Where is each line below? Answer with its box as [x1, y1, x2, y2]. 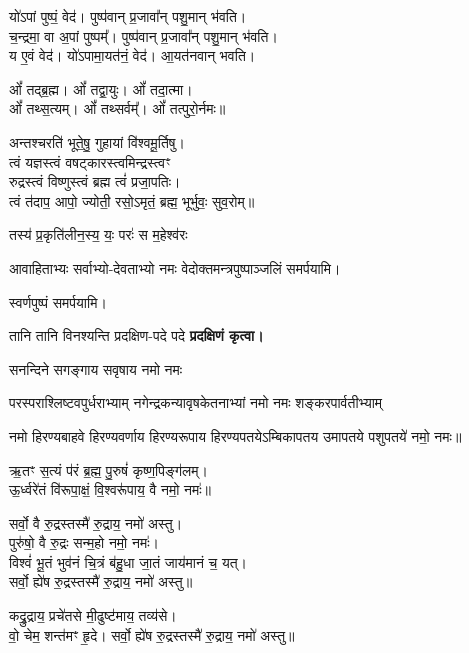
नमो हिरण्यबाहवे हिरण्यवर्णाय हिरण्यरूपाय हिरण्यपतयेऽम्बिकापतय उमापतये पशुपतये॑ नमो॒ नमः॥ [9, 425, 462, 446]
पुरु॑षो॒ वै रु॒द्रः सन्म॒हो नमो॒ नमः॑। [9, 532, 159, 553]
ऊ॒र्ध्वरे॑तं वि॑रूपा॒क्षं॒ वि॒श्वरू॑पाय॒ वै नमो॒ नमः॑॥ [9, 479, 211, 500]
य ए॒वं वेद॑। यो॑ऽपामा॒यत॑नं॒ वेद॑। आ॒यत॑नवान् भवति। [9, 45, 256, 66]
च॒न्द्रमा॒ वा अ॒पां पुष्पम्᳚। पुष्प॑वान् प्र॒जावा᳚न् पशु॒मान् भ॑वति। [9, 25, 278, 46]
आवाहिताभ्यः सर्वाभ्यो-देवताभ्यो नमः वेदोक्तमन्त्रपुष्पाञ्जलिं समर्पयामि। [9, 257, 341, 278]
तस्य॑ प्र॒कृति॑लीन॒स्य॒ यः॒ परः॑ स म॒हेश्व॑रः [9, 224, 188, 245]
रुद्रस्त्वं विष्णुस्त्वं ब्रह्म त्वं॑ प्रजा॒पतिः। [9, 171, 181, 192]
